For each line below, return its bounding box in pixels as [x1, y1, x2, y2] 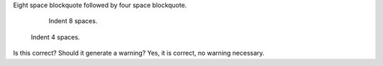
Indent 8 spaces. [48, 17, 98, 25]
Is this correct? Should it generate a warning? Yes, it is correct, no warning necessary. [13, 49, 265, 58]
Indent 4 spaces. [30, 32, 81, 41]
